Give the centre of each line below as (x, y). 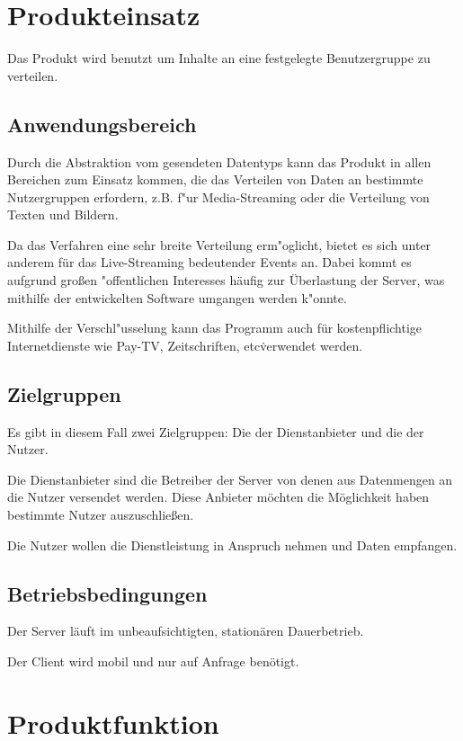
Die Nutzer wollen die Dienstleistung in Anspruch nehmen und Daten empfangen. (232, 545)
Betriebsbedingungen (107, 593)
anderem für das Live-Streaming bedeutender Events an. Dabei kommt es (209, 262)
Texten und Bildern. (63, 214)
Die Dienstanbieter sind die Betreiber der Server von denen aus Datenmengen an (230, 479)
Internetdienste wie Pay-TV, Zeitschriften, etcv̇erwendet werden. (185, 345)
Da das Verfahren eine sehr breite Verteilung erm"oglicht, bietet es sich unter (219, 244)
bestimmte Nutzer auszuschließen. (101, 515)
